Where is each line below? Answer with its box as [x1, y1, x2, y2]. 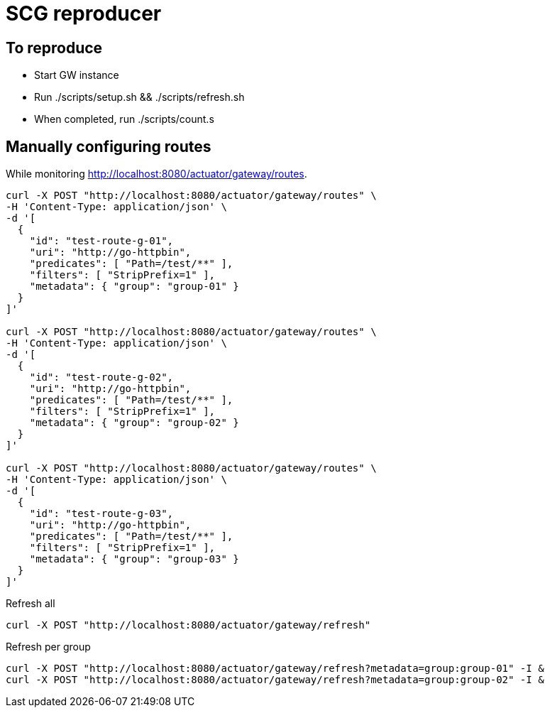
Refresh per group [6, 641, 91, 653]
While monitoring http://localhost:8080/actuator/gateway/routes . [6, 168, 307, 180]
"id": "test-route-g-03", [29, 508, 174, 520]
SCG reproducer [6, 1, 162, 26]
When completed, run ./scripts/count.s [34, 113, 214, 126]
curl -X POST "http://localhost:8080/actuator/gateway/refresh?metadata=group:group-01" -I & [6, 663, 544, 675]
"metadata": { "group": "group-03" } [29, 553, 239, 565]
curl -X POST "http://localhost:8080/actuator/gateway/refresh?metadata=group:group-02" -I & [6, 674, 544, 686]
